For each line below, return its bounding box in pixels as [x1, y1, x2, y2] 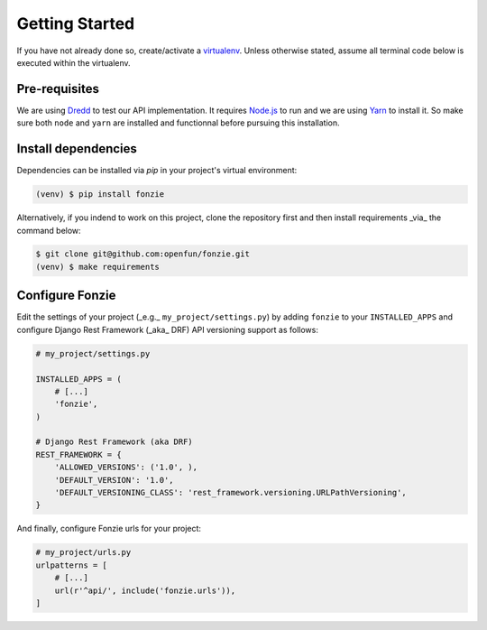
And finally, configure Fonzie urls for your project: [16, 523, 202, 534]
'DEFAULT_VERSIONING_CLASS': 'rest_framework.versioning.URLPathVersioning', [54, 487, 408, 498]
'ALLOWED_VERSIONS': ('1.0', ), [54, 462, 198, 473]
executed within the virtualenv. [16, 57, 131, 68]
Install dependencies [16, 141, 137, 157]
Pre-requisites [16, 81, 99, 97]
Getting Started [16, 14, 135, 33]
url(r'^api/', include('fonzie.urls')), [54, 585, 236, 596]
